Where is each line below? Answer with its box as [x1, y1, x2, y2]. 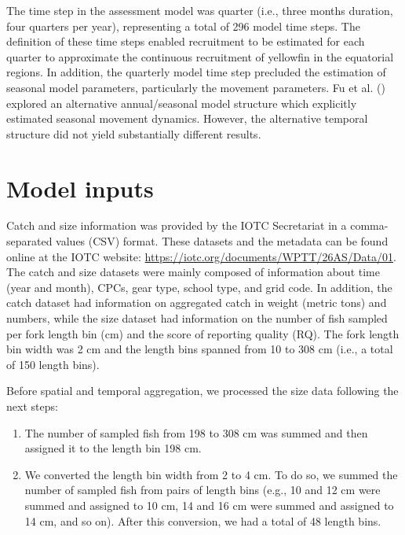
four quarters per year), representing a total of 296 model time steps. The [6, 17, 360, 34]
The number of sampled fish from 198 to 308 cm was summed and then [24, 424, 368, 441]
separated [6, 233, 53, 249]
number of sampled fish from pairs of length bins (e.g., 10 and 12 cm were [24, 481, 381, 498]
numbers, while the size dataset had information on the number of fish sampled [6, 310, 388, 327]
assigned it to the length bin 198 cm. [24, 440, 202, 456]
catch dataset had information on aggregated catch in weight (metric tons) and [6, 294, 387, 311]
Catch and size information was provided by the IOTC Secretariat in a [6, 217, 347, 234]
